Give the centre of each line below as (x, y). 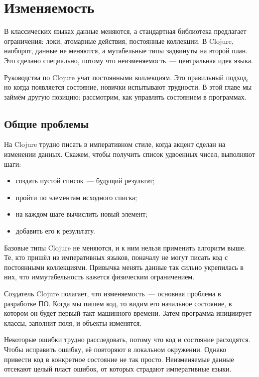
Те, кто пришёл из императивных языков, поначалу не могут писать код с (116, 257)
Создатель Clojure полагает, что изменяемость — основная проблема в (113, 294)
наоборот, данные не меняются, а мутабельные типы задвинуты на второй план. (126, 51)
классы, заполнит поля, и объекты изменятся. (73, 322)
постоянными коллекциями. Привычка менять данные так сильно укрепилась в (124, 267)
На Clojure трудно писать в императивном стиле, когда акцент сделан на (115, 144)
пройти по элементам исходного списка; (76, 197)
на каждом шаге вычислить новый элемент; (82, 214)
